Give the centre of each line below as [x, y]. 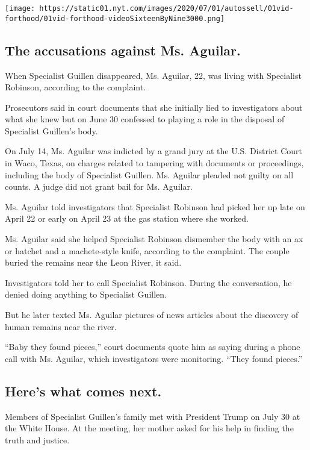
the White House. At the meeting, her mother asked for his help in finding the [149, 428]
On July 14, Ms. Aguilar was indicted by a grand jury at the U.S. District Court [153, 151]
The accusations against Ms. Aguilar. [123, 50]
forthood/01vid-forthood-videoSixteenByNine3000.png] [115, 18]
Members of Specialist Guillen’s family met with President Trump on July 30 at [153, 416]
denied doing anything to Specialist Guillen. [86, 294]
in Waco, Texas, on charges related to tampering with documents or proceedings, [154, 163]
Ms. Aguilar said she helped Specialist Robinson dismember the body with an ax [154, 239]
